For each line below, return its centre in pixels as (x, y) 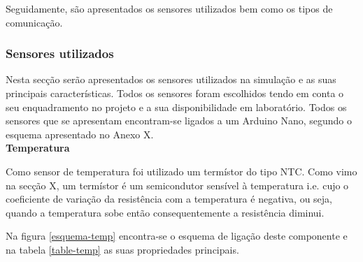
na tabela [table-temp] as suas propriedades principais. (122, 249)
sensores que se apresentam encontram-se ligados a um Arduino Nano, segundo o (179, 121)
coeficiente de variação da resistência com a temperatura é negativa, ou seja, (169, 199)
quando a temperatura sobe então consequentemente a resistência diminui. (165, 212)
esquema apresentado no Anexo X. (80, 134)
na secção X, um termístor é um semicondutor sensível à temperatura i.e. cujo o (177, 185)
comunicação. (34, 22)
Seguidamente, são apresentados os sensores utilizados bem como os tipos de (169, 8)
